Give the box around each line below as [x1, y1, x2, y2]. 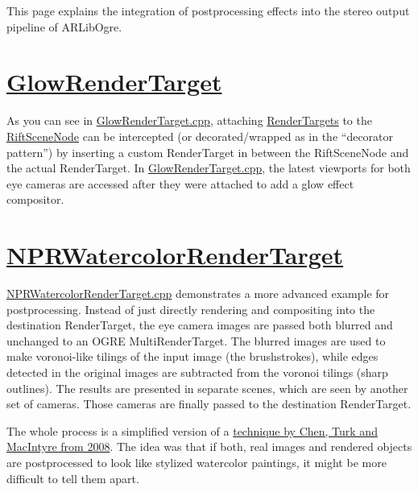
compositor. [6, 191, 64, 208]
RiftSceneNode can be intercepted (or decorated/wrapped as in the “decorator [6, 127, 394, 144]
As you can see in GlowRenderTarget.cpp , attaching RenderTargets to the [6, 112, 372, 129]
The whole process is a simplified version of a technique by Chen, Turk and [6, 422, 378, 439]
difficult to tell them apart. [6, 469, 139, 486]
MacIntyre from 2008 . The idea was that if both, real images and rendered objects [6, 438, 412, 455]
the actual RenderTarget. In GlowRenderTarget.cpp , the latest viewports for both [6, 159, 411, 176]
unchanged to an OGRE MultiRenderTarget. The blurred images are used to [6, 332, 386, 349]
